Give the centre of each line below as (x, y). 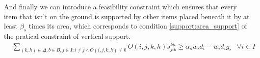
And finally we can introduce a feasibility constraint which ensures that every (120, 6)
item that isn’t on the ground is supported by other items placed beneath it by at (127, 16)
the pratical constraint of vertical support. (67, 36)
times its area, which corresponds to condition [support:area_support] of (138, 26)
